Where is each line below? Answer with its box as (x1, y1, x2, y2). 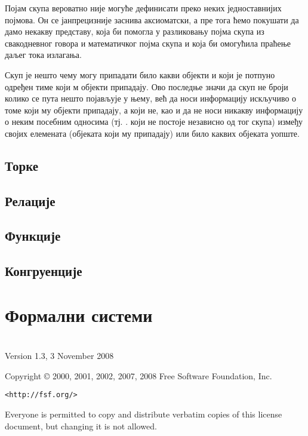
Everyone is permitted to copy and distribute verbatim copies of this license (5, 408, 282, 420)
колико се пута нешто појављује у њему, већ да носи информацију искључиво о (5, 92, 297, 105)
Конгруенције (5, 262, 82, 280)
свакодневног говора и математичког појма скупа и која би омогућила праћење (5, 36, 291, 49)
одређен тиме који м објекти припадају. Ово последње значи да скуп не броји (5, 80, 288, 93)
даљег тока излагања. (5, 48, 82, 61)
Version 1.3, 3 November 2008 (5, 349, 114, 362)
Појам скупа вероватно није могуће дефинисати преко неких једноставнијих (5, 2, 282, 14)
